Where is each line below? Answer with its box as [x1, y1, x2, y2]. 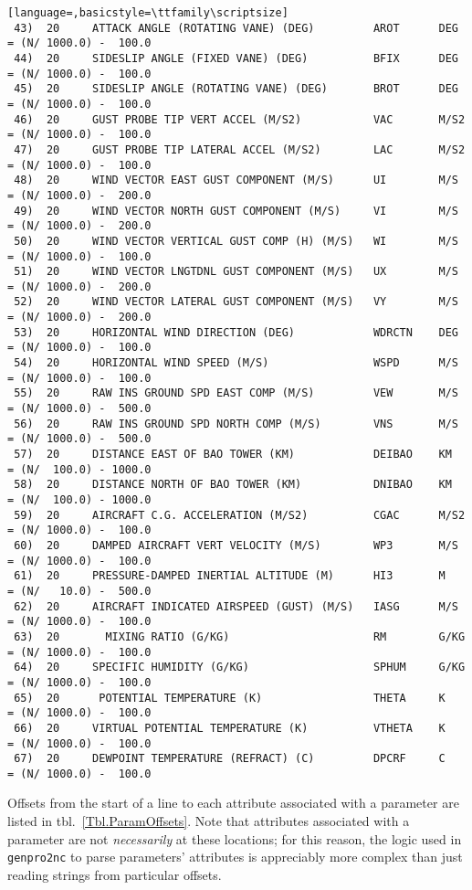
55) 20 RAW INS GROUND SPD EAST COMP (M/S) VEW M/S [14, 387, 458, 400]
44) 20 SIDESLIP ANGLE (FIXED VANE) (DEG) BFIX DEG [14, 51, 458, 65]
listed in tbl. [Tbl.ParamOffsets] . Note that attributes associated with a [7, 811, 410, 831]
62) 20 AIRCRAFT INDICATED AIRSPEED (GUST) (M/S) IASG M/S [14, 599, 458, 613]
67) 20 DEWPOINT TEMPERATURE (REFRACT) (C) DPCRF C [14, 752, 446, 766]
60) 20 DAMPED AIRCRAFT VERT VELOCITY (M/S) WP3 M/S [14, 538, 458, 552]
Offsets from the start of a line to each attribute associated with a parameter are [7, 793, 459, 812]
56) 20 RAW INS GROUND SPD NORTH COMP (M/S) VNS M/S [14, 417, 458, 430]
